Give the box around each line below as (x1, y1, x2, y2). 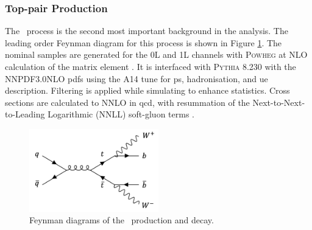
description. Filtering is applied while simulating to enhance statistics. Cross (5, 84, 290, 97)
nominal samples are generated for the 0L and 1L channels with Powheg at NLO (5, 48, 308, 61)
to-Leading (5, 108, 45, 120)
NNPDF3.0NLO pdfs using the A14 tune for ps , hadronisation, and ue (5, 72, 268, 85)
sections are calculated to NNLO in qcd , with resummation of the (5, 96, 250, 108)
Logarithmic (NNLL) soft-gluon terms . (48, 108, 194, 120)
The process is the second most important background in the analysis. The (5, 24, 288, 37)
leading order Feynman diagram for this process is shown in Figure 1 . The (5, 36, 282, 49)
